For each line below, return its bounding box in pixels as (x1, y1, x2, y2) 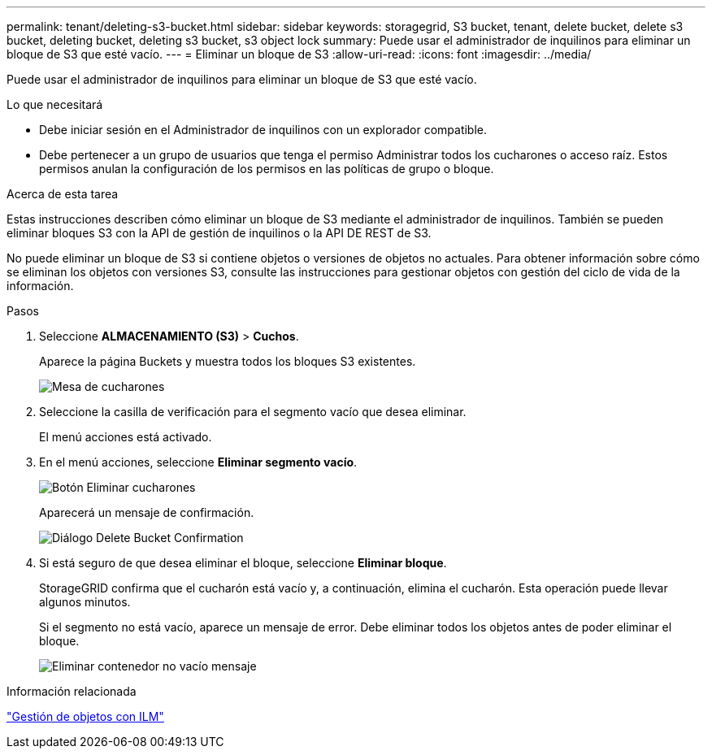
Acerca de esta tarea (7, 187, 119, 201)
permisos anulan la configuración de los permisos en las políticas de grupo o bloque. (39, 162, 494, 176)
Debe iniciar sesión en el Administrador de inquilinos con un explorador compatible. (39, 123, 488, 137)
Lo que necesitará (7, 98, 103, 111)
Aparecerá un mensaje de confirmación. (39, 506, 254, 519)
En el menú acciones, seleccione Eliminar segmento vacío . (39, 455, 358, 469)
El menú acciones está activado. (39, 430, 212, 444)
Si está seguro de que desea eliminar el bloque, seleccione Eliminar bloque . (39, 556, 447, 570)
